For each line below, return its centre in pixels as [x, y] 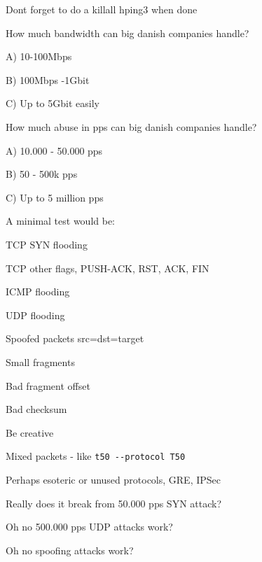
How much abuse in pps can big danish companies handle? [131, 126]
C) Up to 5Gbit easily [53, 103]
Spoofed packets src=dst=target [75, 338]
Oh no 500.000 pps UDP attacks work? [89, 527]
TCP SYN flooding [47, 244]
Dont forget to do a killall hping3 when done [102, 9]
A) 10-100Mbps [39, 56]
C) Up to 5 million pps [55, 197]
